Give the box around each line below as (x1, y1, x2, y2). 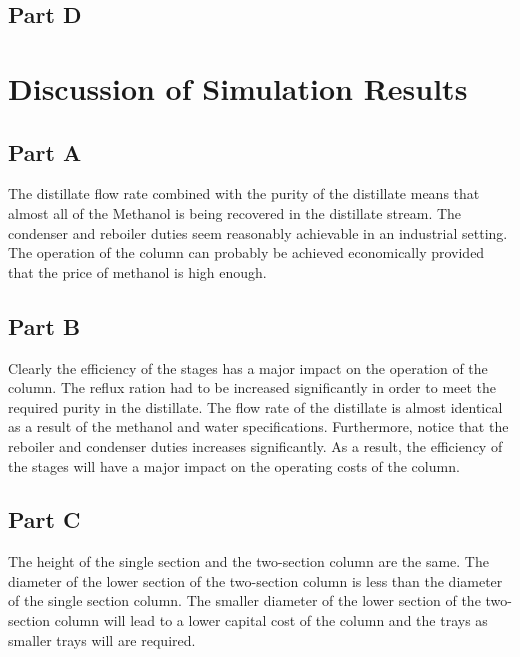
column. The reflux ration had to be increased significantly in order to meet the (8, 377, 497, 398)
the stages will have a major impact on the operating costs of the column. (8, 455, 460, 476)
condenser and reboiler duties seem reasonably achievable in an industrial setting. (8, 222, 508, 243)
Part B (8, 310, 81, 341)
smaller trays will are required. (8, 629, 196, 650)
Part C (8, 504, 81, 535)
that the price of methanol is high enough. (8, 261, 267, 282)
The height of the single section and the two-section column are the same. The (8, 551, 489, 572)
